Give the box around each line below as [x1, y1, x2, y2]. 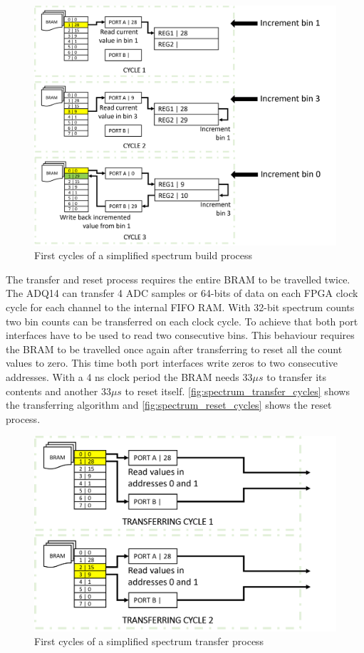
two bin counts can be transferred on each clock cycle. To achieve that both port [6, 313, 358, 328]
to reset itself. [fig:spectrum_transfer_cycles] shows [125, 383, 350, 398]
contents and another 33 [6, 383, 111, 398]
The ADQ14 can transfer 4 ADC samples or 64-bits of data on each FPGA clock [6, 286, 358, 301]
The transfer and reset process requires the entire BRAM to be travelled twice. [6, 271, 350, 286]
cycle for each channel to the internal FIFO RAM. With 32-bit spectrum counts [6, 300, 355, 314]
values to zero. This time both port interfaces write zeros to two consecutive [6, 355, 338, 370]
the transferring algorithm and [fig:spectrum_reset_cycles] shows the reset [6, 397, 332, 412]
